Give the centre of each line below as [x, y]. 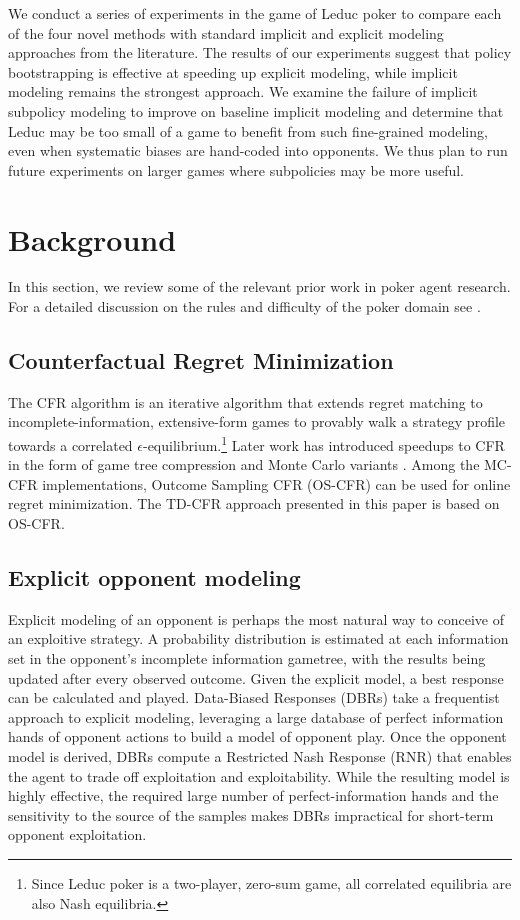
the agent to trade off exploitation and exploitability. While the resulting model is [259, 775]
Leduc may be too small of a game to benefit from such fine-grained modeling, [248, 130]
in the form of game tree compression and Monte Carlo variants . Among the [244, 464]
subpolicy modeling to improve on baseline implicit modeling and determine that [256, 110]
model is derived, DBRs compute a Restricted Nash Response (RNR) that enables [260, 756]
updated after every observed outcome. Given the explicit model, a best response [256, 677]
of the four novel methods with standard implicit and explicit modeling [226, 32]
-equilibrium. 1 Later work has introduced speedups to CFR [323, 443]
